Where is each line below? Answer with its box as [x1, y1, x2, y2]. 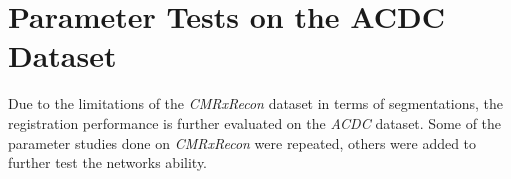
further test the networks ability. [8, 152, 208, 173]
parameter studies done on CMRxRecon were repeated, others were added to [8, 132, 477, 153]
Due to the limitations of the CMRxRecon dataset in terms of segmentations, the [8, 93, 504, 114]
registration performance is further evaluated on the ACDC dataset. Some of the [8, 112, 502, 133]
